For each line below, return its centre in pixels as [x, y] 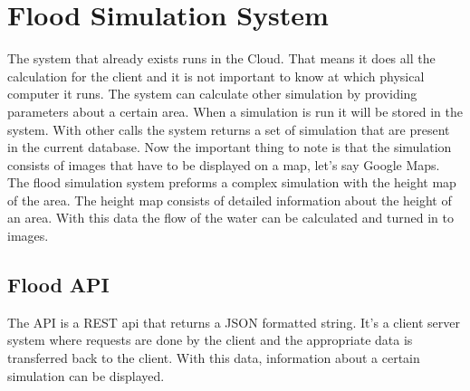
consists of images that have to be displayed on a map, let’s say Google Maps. [224, 164]
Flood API [58, 285]
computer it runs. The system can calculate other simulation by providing [212, 94]
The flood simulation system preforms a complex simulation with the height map [232, 182]
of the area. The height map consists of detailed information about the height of [230, 200]
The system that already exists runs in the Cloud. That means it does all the [221, 58]
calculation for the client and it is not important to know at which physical [216, 76]
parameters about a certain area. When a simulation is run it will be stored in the [235, 111]
